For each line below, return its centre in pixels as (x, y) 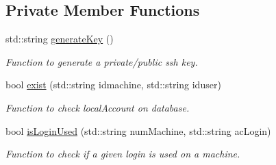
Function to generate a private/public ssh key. (102, 61)
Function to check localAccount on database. (98, 107)
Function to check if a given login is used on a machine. (123, 154)
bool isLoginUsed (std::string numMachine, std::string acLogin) (138, 130)
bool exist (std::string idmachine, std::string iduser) (113, 85)
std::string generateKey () (60, 39)
